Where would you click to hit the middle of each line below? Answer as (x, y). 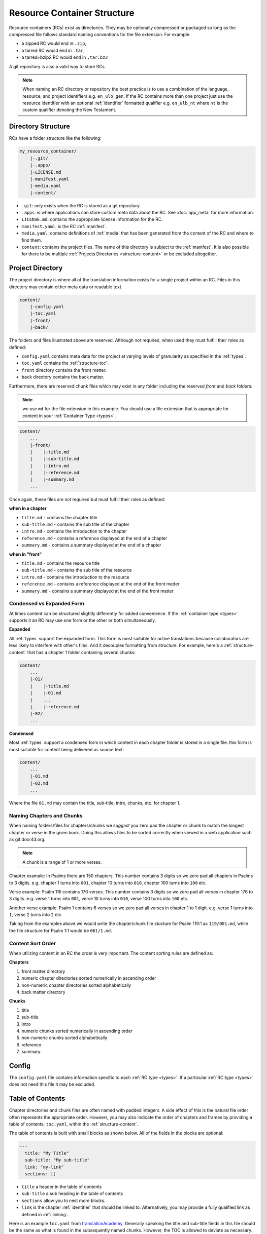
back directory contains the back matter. (63, 377)
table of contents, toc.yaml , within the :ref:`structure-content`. (74, 1124)
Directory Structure (40, 127)
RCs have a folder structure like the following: (55, 138)
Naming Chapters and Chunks (46, 815)
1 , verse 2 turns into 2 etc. (36, 915)
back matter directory (44, 992)
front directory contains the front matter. (64, 370)
